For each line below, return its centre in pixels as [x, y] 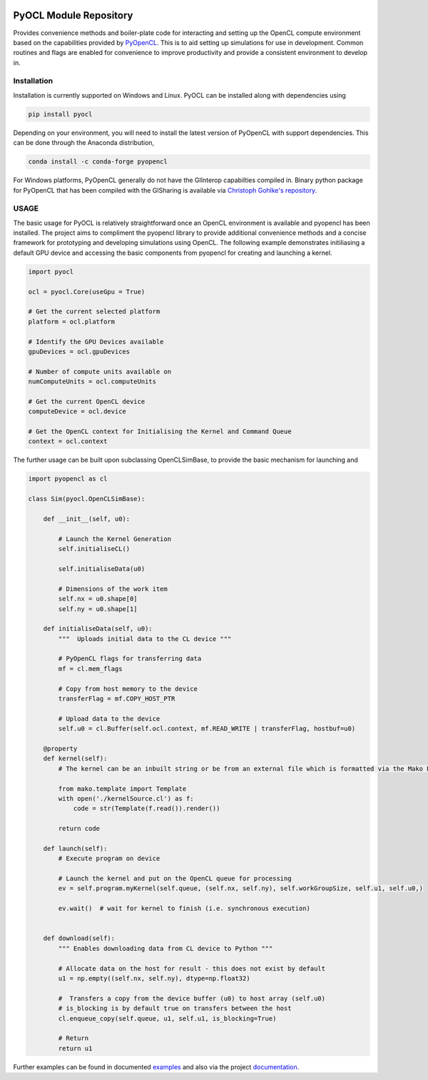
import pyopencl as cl [68, 479]
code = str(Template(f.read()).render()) [147, 809]
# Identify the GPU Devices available [96, 342]
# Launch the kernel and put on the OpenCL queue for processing [175, 879]
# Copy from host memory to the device [128, 688]
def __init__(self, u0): [87, 519]
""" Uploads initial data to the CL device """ [145, 639]
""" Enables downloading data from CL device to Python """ [165, 948]
